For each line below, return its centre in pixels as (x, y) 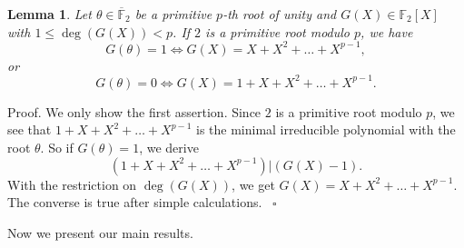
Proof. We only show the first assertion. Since (134, 111)
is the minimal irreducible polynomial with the (326, 129)
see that (30, 129)
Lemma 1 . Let (49, 14)
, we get (253, 184)
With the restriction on (72, 184)
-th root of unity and (280, 14)
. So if (57, 147)
